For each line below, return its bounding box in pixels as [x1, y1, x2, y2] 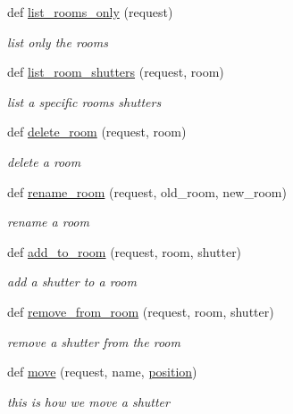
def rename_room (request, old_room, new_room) [7, 182, 287, 201]
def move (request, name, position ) [7, 362, 197, 381]
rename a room [7, 212, 89, 231]
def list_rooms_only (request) [7, 3, 173, 21]
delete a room [7, 152, 81, 170]
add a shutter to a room [7, 272, 137, 291]
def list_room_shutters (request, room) [7, 62, 224, 81]
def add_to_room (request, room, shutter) [7, 242, 242, 261]
